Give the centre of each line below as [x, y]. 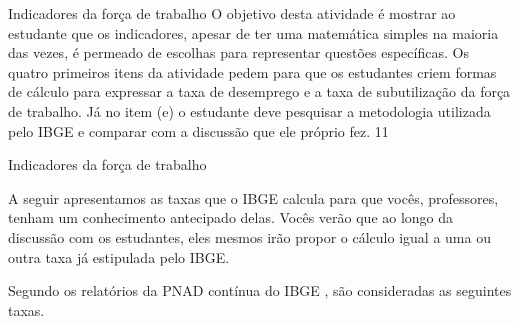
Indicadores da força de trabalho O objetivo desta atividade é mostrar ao [232, 13]
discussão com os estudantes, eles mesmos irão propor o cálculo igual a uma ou [249, 236]
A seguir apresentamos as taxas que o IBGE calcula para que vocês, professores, [253, 197]
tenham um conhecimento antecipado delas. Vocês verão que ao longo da [231, 217]
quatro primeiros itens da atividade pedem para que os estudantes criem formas [252, 71]
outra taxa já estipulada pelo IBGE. [119, 256]
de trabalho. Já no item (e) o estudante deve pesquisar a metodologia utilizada [249, 110]
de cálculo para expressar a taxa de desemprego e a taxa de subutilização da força [259, 91]
